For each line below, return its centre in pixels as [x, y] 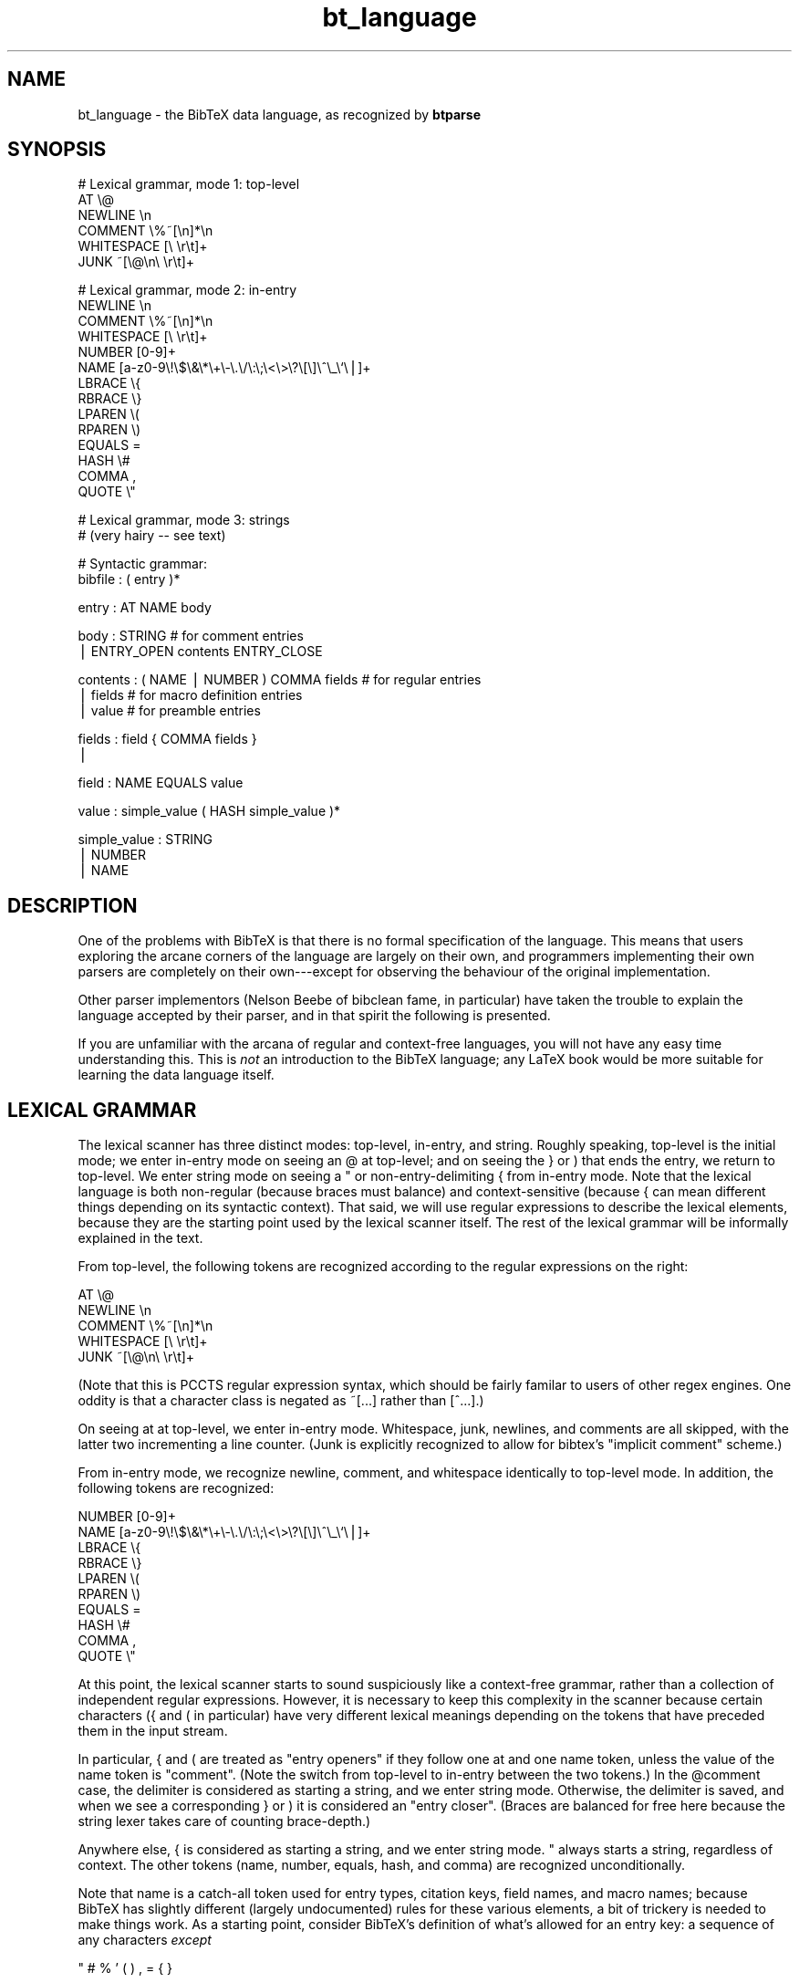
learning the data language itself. [176, 1075]
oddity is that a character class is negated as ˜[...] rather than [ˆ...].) [281, 1401]
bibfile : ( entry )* [129, 579]
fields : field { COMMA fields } [167, 739]
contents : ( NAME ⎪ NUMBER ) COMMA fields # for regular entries [280, 680]
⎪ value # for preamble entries [169, 711]
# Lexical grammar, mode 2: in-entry [187, 290]
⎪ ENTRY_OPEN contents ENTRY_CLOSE [200, 652]
